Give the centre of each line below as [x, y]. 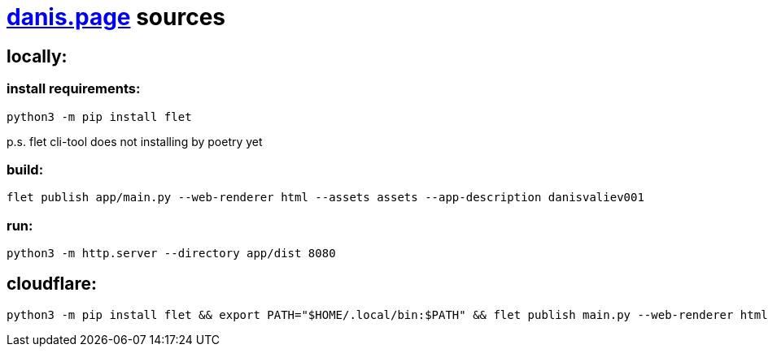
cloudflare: [52, 284]
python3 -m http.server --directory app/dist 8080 [171, 254]
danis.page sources [116, 17]
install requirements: [74, 89]
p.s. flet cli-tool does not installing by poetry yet [135, 141]
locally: [37, 56]
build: [25, 169]
